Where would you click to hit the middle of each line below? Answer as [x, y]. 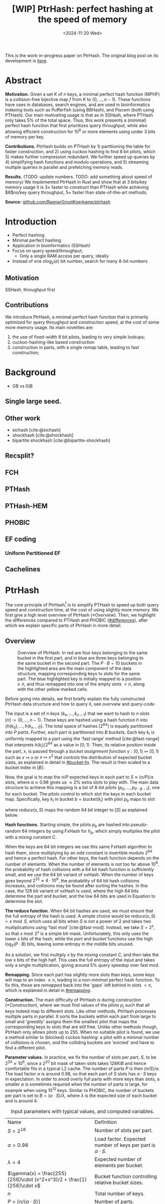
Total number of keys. [120, 1193]
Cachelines [23, 569]
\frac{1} [78, 1179]
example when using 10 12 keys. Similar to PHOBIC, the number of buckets [80, 1090]
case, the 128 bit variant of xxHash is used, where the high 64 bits [72, 891]
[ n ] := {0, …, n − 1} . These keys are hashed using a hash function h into [76, 720]
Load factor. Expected [120, 1139]
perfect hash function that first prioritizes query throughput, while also [76, 125]
